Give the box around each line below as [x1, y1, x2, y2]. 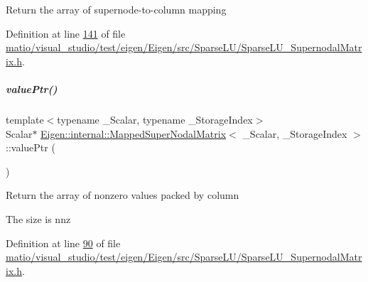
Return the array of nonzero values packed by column [6, 188, 239, 202]
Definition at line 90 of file [6, 235, 121, 250]
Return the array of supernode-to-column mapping [6, 2, 227, 16]
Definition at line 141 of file [6, 26, 126, 40]
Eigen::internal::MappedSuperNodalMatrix [40, 126, 227, 141]
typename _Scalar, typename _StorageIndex [57, 112, 253, 126]
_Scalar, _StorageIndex [242, 126, 347, 141]
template [6, 112, 44, 126]
